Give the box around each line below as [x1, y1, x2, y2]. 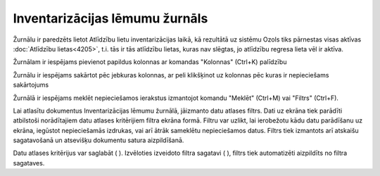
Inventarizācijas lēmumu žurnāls [13, 11, 208, 26]
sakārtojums [13, 81, 49, 89]
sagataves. [13, 158, 45, 167]
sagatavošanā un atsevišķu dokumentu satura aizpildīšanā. [13, 136, 184, 144]
